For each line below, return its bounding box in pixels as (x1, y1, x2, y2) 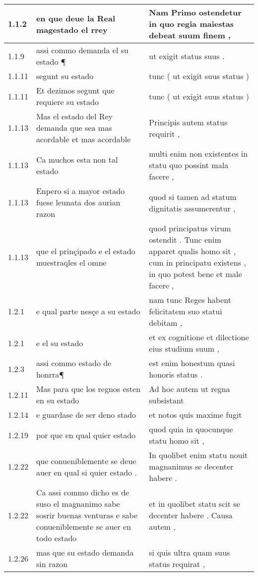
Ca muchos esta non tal (36, 153, 118, 165)
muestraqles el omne (36, 257, 107, 268)
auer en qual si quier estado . (36, 466, 137, 478)
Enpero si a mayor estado (36, 185, 125, 196)
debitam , (149, 317, 182, 328)
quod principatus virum (149, 222, 231, 234)
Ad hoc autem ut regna (149, 383, 230, 394)
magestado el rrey (36, 23, 108, 35)
